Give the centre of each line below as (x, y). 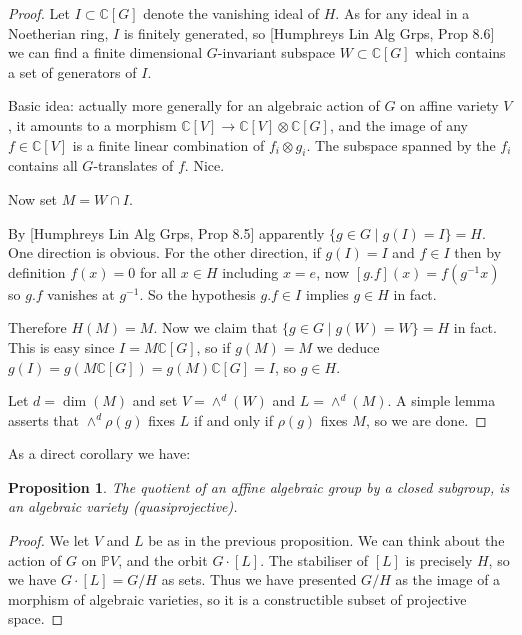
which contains (460, 52)
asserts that (44, 419)
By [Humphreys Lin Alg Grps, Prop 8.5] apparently (166, 232)
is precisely (439, 559)
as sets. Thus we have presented (259, 579)
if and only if (233, 419)
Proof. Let (39, 13)
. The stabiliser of (314, 559)
